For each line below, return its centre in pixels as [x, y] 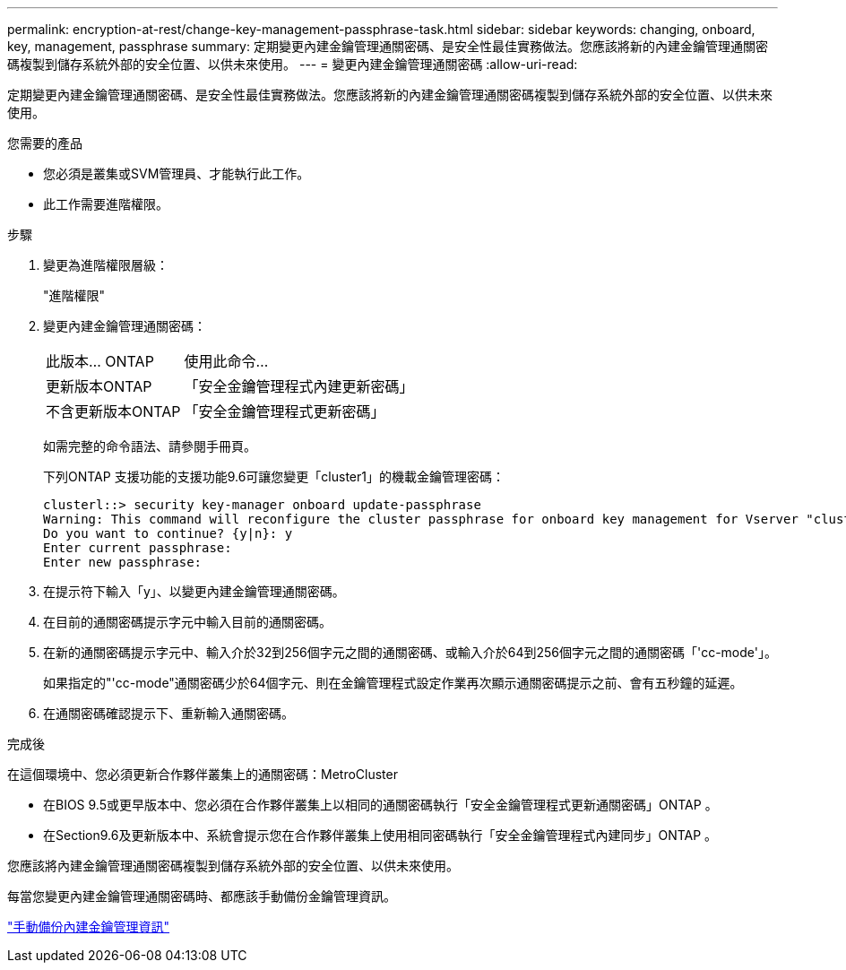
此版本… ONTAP [100, 361]
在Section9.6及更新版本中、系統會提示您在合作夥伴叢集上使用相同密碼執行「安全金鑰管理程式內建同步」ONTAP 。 [380, 835]
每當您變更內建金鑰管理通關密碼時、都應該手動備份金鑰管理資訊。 [202, 896]
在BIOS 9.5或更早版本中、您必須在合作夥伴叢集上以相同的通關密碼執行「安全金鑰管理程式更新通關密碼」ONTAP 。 [380, 805]
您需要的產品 [45, 143]
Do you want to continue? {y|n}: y [168, 533]
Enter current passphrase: [138, 548]
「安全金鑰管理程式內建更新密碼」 [299, 386]
